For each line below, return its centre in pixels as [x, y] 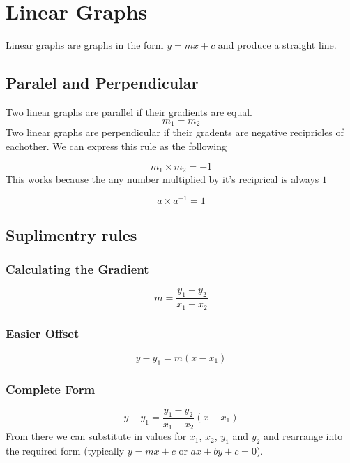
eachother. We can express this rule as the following [116, 146]
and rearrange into [303, 436]
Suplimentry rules [71, 234]
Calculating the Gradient [77, 269]
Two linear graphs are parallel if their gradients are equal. [129, 111]
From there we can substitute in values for [96, 436]
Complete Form [51, 389]
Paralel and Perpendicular [102, 83]
